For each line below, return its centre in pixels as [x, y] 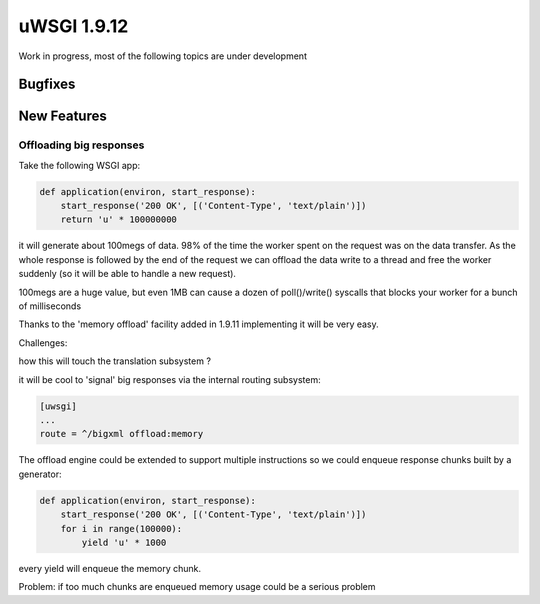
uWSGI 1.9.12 [73, 26]
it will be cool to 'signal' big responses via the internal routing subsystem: [169, 379]
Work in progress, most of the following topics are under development [162, 56]
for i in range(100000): [121, 528]
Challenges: [43, 342]
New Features [62, 116]
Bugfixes [47, 84]
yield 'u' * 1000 [124, 542]
